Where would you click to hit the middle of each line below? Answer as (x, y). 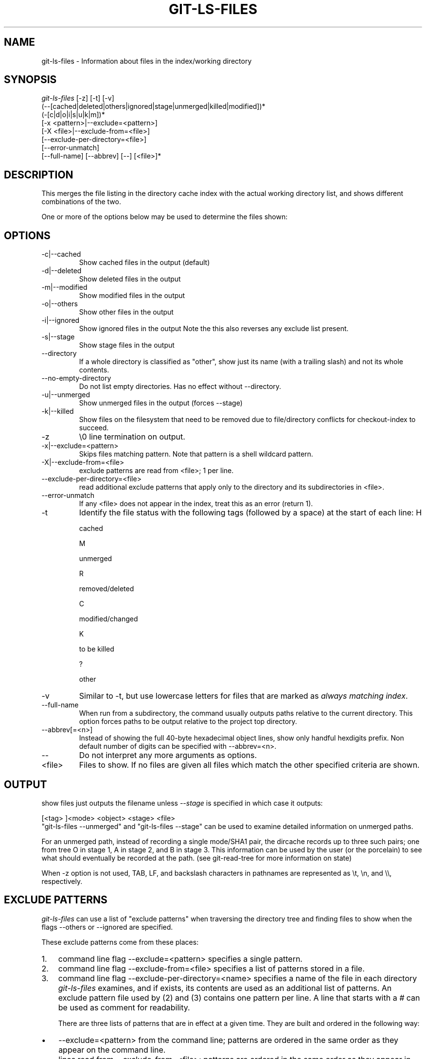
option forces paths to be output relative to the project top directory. (188, 722)
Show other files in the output (126, 312)
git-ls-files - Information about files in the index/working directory (147, 61)
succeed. (94, 428)
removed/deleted (106, 589)
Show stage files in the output (127, 345)
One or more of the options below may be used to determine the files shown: (165, 217)
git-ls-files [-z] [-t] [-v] (78, 98)
